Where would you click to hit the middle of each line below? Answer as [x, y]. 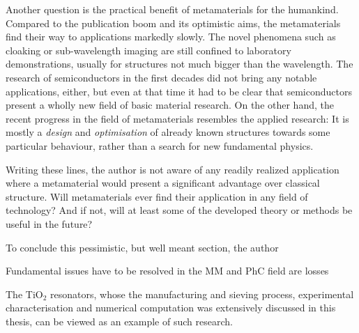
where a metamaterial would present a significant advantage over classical [163, 183]
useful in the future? [49, 223]
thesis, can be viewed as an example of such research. [119, 321]
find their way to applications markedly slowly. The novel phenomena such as [171, 37]
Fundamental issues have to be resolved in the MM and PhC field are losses [167, 271]
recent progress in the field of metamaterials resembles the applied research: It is [177, 118]
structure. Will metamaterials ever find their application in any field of [157, 196]
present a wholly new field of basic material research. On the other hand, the [170, 105]
